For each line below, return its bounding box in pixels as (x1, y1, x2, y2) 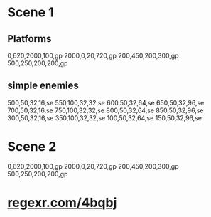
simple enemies (7, 80, 80, 92)
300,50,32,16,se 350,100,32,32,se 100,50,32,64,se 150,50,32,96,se (7, 113, 202, 122)
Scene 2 (7, 139, 57, 154)
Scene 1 (7, 4, 55, 21)
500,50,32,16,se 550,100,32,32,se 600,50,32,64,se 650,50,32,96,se (7, 98, 205, 107)
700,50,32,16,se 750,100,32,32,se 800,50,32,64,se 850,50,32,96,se (7, 106, 204, 115)
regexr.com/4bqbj (7, 194, 117, 211)
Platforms (7, 33, 52, 45)
